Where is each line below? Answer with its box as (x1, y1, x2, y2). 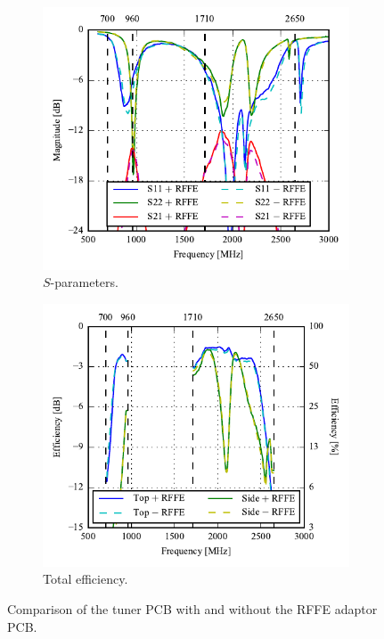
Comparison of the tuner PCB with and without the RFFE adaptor (7, 600, 378, 619)
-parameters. (50, 273, 118, 291)
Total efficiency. (43, 569, 128, 588)
